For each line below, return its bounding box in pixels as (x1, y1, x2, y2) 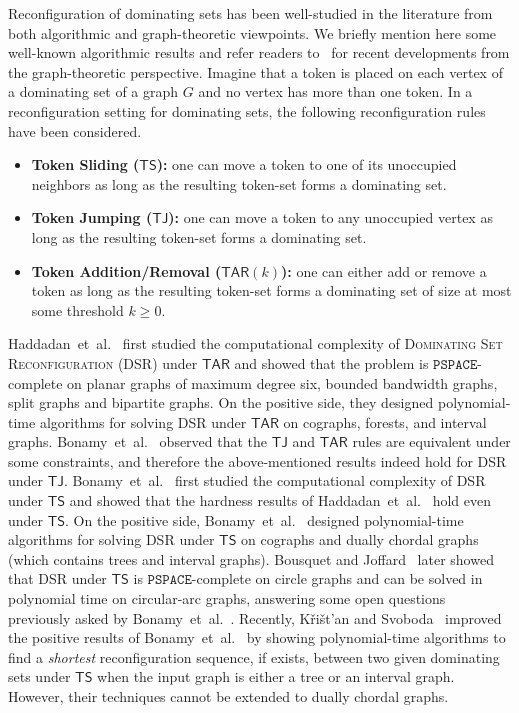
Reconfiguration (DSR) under (8, 352, 198, 373)
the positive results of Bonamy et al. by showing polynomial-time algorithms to (8, 627, 506, 648)
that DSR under (8, 568, 107, 589)
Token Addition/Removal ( (31, 260, 222, 281)
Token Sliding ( (31, 154, 140, 175)
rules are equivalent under (352, 431, 511, 452)
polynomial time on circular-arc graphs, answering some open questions (8, 588, 446, 609)
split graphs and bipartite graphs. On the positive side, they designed (8, 392, 434, 413)
